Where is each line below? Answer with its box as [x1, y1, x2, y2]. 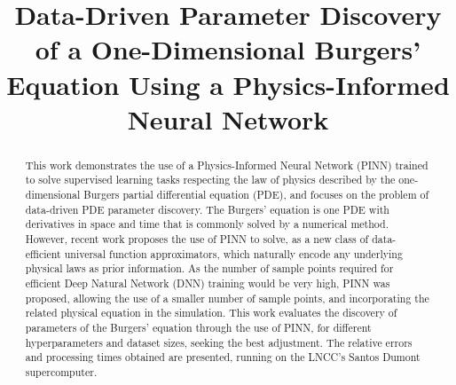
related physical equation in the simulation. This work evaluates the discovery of [25, 305, 397, 320]
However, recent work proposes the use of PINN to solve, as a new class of [25, 232, 369, 247]
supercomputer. [25, 364, 98, 379]
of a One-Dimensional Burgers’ [35, 31, 421, 67]
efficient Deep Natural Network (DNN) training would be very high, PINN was [25, 275, 390, 290]
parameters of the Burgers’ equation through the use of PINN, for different [25, 319, 372, 334]
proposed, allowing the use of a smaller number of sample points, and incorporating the [25, 290, 429, 305]
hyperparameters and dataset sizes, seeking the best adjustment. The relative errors [25, 334, 413, 350]
